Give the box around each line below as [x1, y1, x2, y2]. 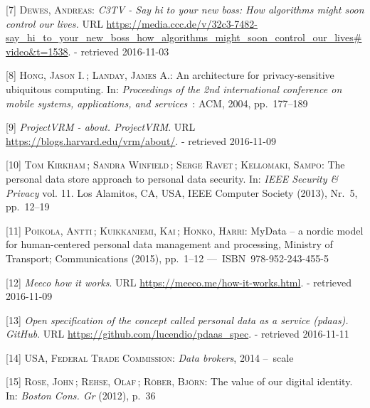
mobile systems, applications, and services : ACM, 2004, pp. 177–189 [6, 95, 308, 110]
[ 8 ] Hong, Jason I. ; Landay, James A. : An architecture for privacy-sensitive [6, 68, 334, 82]
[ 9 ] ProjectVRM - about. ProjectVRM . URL [6, 119, 196, 134]
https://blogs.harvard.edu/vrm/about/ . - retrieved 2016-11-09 [6, 133, 276, 148]
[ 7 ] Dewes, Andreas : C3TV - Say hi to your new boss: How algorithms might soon [6, 2, 364, 16]
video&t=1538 [6, 43, 68, 58]
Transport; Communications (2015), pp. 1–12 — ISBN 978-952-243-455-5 [6, 250, 329, 265]
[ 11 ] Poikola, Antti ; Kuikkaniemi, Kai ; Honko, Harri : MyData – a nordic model [6, 222, 364, 237]
